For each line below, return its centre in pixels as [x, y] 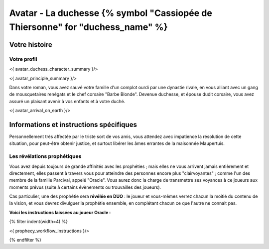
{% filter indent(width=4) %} [39, 222]
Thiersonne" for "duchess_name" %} [88, 27]
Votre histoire [31, 45]
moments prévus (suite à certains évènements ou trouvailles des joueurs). [85, 187]
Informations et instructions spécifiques [73, 124]
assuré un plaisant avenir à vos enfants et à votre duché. [67, 101]
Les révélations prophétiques [45, 156]
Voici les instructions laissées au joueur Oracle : [60, 212]
